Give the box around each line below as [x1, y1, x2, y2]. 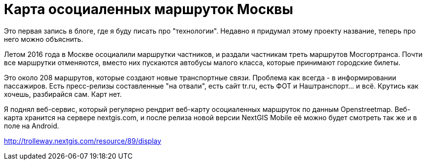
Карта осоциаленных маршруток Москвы [4, 1, 293, 18]
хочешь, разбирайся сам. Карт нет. [4, 90, 122, 98]
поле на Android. [4, 121, 59, 130]
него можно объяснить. [4, 35, 83, 43]
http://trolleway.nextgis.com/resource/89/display [4, 136, 161, 145]
